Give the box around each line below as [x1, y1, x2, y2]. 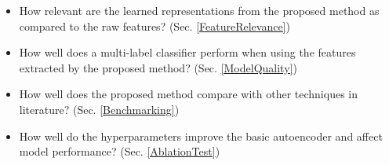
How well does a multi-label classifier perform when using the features [19, 44, 356, 60]
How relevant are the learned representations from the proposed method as [19, 2, 380, 18]
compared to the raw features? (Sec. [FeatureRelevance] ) [19, 17, 290, 34]
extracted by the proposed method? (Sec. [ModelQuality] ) [19, 59, 297, 75]
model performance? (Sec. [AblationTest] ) [19, 143, 220, 159]
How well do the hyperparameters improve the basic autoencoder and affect [19, 127, 383, 144]
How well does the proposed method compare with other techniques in [19, 86, 358, 102]
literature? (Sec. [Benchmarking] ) [19, 101, 180, 117]
